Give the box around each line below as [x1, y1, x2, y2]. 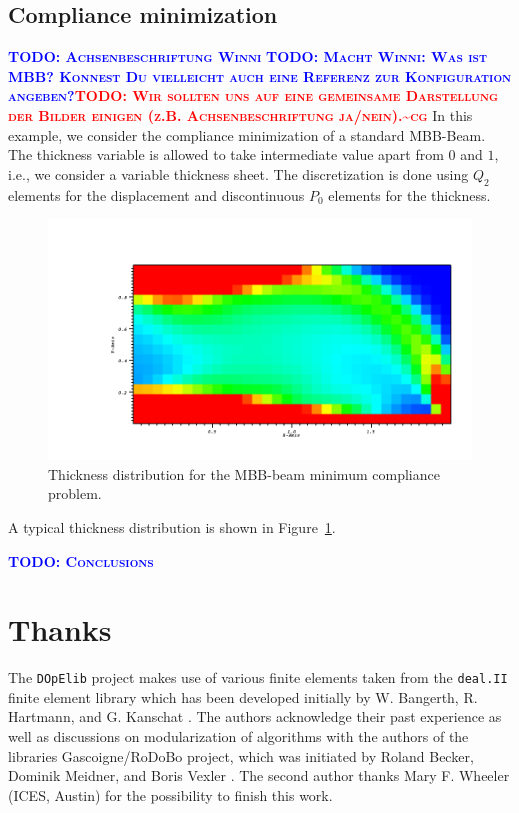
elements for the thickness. [328, 184, 491, 205]
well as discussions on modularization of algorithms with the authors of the [8, 726, 469, 747]
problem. [48, 483, 102, 504]
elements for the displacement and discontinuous [8, 184, 305, 205]
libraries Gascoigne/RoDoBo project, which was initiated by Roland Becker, [8, 745, 474, 766]
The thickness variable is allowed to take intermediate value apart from [8, 144, 444, 165]
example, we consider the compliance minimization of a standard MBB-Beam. [8, 124, 486, 145]
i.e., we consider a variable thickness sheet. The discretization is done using [8, 163, 469, 184]
